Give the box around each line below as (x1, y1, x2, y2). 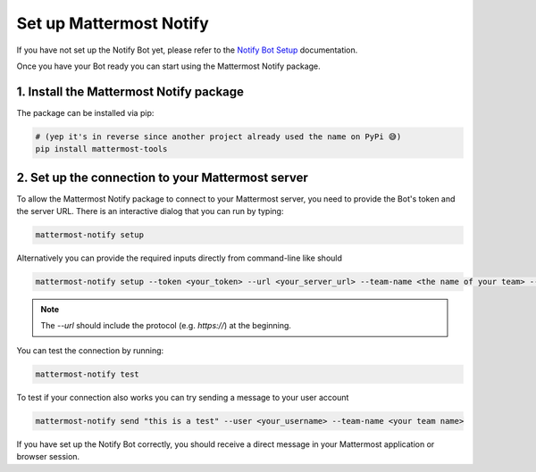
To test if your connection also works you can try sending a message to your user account (16, 392, 349, 402)
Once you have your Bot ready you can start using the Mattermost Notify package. (16, 61, 321, 71)
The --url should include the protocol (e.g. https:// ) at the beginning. (40, 320, 292, 331)
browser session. (16, 451, 80, 462)
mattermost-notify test (35, 368, 140, 379)
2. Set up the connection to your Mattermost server (16, 170, 308, 185)
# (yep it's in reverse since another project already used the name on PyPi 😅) (35, 131, 402, 142)
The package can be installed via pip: (16, 107, 155, 118)
